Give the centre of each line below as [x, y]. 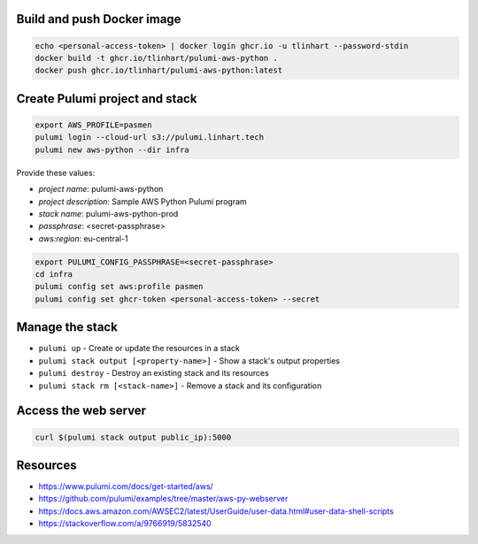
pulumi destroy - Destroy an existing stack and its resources [154, 373]
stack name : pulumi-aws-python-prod [108, 213]
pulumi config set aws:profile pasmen [119, 287]
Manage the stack [67, 327]
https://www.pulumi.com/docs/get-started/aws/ [126, 487]
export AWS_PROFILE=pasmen [93, 125]
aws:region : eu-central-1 [83, 238]
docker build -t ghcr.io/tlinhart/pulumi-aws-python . [156, 58]
